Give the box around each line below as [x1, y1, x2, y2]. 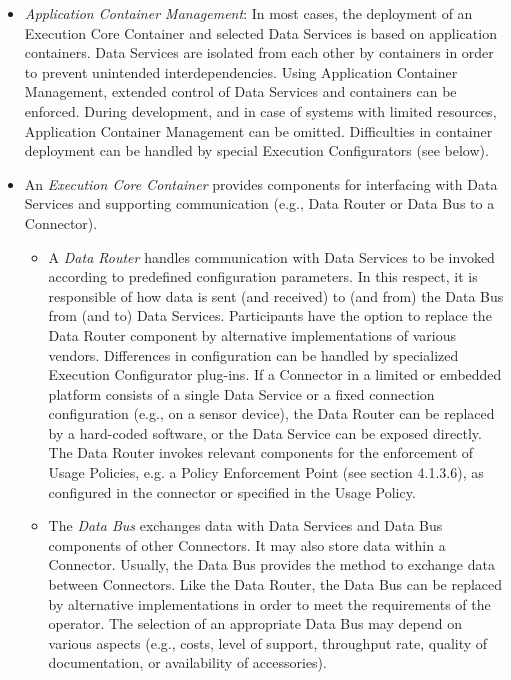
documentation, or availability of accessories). [48, 652, 327, 673]
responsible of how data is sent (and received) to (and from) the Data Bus [48, 285, 504, 306]
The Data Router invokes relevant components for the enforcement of [48, 442, 474, 463]
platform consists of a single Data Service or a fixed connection [48, 383, 435, 404]
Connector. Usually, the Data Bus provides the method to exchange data [48, 554, 495, 575]
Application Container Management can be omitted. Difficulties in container [24, 120, 493, 141]
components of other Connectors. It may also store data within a [48, 534, 446, 555]
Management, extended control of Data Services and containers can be [24, 81, 457, 102]
